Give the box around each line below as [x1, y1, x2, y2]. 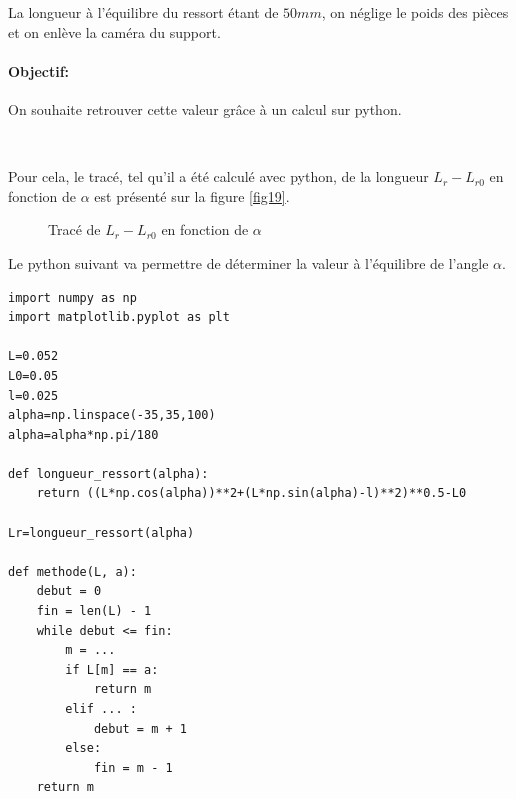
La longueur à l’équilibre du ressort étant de [8, 2, 279, 22]
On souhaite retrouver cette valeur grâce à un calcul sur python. [8, 98, 402, 119]
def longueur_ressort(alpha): [8, 466, 209, 481]
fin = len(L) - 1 [36, 604, 152, 619]
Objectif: [8, 60, 70, 81]
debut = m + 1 [93, 721, 187, 736]
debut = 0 [36, 584, 102, 599]
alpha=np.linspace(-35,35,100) [8, 408, 216, 423]
